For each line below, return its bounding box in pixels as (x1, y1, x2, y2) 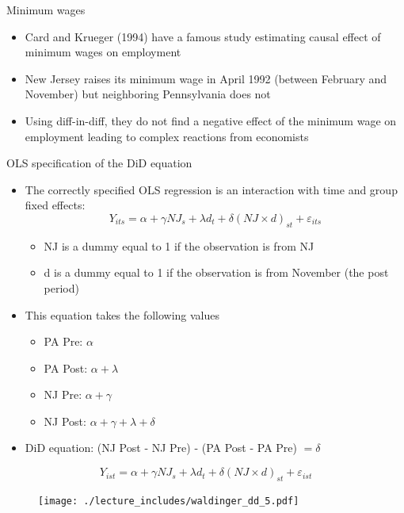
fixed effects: (25, 197, 86, 213)
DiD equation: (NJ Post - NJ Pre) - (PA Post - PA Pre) (25, 439, 298, 456)
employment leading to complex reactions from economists (25, 128, 309, 144)
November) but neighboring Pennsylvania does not (25, 86, 271, 102)
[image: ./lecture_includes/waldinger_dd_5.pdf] (38, 495, 299, 507)
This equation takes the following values (25, 306, 220, 323)
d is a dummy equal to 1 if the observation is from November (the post (44, 264, 389, 281)
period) (44, 279, 79, 296)
